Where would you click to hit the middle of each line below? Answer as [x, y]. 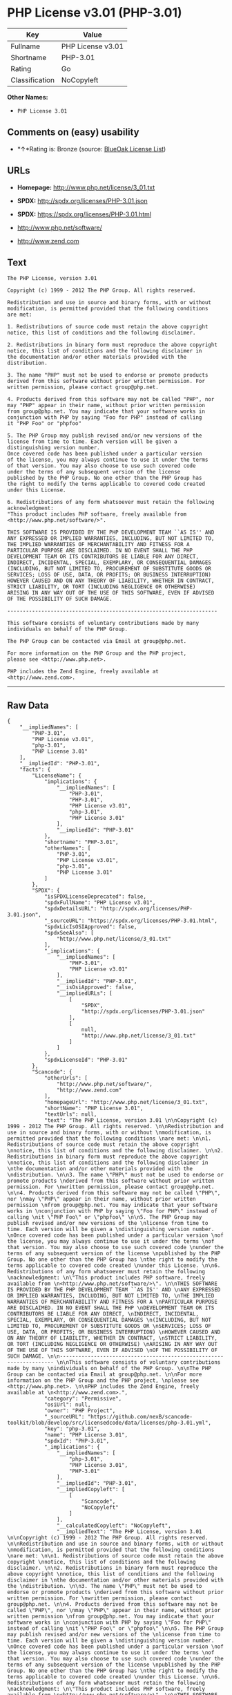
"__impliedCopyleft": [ [91, 1490]
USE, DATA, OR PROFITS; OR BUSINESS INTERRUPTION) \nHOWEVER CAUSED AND [114, 1332]
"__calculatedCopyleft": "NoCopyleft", [114, 1526]
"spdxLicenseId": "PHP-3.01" [86, 1060]
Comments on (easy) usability [73, 132]
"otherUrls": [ [66, 1078]
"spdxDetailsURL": [70, 909]
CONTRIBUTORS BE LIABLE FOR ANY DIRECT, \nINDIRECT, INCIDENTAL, [103, 1314]
